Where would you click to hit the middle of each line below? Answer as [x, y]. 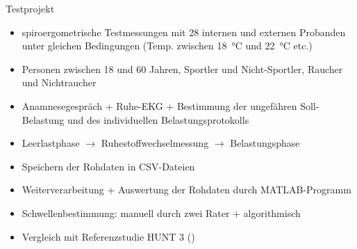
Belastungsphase [265, 143]
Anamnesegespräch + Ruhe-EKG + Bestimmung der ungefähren [159, 105]
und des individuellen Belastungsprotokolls [158, 119]
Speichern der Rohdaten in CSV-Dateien [108, 166]
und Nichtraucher [59, 82]
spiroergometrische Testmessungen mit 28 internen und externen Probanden [184, 32]
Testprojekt [30, 8]
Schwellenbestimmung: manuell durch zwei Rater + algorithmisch [161, 212]
